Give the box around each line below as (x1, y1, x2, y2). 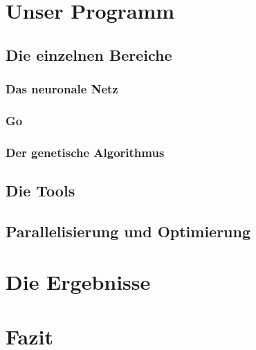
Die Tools (6, 180, 75, 201)
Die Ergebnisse (6, 268, 151, 296)
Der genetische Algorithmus (6, 143, 165, 160)
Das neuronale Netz (6, 80, 118, 98)
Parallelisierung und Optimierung (6, 220, 251, 241)
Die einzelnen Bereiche (6, 44, 172, 65)
